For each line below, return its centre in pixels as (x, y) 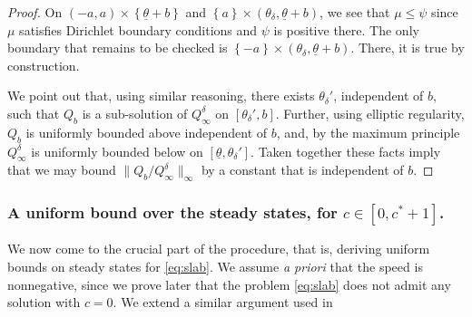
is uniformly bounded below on (117, 151)
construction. (44, 65)
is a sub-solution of (135, 113)
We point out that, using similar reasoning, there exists (161, 96)
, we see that (355, 12)
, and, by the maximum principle (368, 132)
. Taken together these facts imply (346, 151)
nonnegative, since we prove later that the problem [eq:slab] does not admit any (229, 284)
